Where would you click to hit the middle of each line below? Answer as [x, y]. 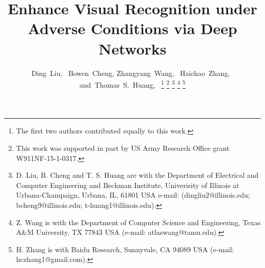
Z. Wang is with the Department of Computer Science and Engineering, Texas [138, 222]
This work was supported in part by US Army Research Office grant [123, 148]
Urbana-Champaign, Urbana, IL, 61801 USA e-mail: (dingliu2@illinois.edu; [133, 195]
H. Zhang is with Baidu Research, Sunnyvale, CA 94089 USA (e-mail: [125, 249]
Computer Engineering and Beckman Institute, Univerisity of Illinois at [128, 185]
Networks [132, 48]
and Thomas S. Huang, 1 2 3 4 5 [132, 84]
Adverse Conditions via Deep [132, 28]
